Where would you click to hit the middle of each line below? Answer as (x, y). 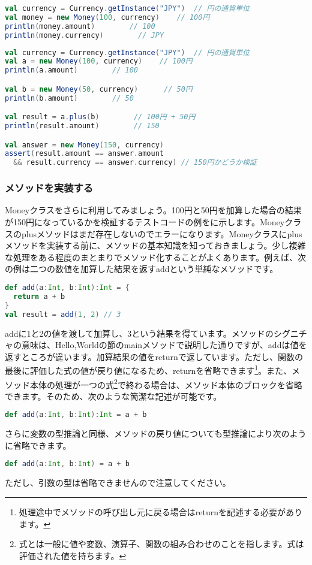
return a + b (39, 296)
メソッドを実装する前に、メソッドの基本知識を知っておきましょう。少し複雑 (155, 245)
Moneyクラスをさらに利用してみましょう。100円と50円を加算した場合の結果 (153, 210)
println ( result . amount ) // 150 (82, 126)
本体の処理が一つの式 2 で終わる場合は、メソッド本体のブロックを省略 (166, 383)
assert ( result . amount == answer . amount (84, 154)
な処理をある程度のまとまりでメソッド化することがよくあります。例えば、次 (155, 257)
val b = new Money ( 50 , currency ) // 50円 (99, 89)
